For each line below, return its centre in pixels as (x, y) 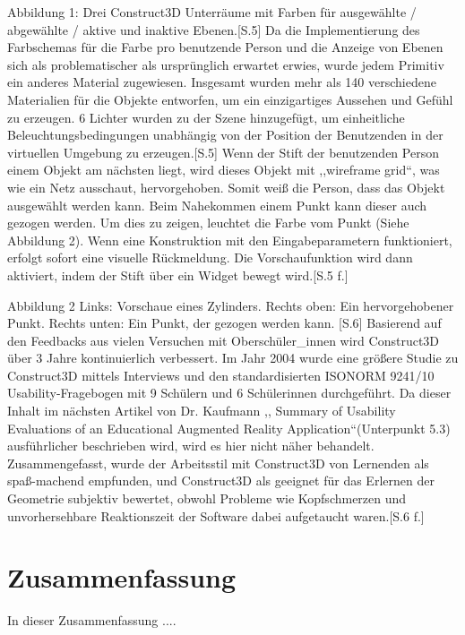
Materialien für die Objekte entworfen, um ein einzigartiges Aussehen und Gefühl (230, 99)
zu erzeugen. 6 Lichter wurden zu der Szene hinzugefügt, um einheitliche (206, 117)
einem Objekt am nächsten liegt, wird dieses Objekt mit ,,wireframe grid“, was (224, 170)
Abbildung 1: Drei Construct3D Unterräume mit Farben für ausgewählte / (212, 12)
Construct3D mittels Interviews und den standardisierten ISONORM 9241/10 (221, 375)
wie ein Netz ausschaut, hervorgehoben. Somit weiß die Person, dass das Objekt (226, 187)
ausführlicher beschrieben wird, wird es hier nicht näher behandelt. (191, 446)
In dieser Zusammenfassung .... (92, 620)
